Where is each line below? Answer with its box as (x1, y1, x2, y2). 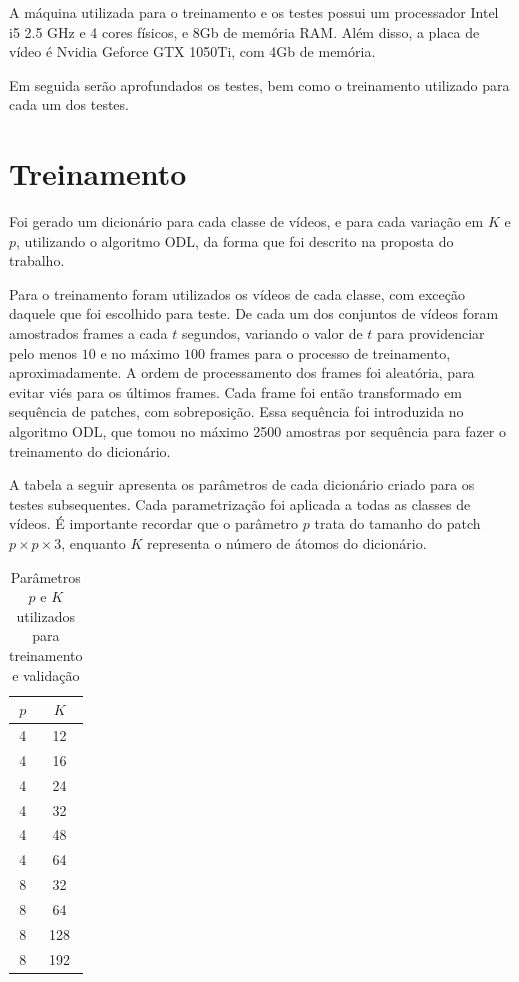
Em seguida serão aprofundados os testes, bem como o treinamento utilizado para (9, 74, 510, 95)
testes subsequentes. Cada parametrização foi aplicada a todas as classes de (9, 493, 471, 514)
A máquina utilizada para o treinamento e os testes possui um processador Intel (9, 2, 499, 22)
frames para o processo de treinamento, (209, 342, 451, 363)
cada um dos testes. (9, 94, 129, 115)
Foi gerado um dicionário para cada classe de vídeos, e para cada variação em (9, 211, 484, 232)
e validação (12, 664, 80, 685)
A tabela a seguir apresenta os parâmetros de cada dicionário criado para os (9, 474, 475, 495)
